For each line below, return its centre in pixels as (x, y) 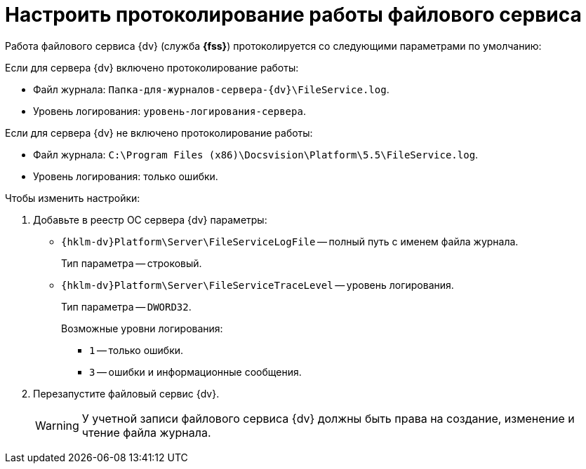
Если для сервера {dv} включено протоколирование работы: (152, 67)
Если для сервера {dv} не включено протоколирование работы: (159, 132)
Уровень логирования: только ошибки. (126, 176)
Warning (57, 425)
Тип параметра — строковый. (132, 263)
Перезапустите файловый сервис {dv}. (126, 393)
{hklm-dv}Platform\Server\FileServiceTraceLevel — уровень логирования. (258, 285)
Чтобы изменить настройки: (73, 198)
